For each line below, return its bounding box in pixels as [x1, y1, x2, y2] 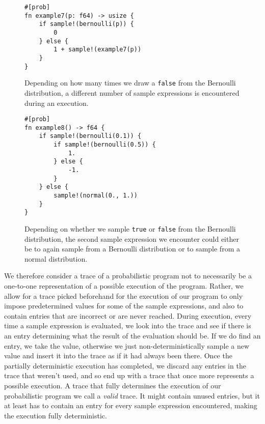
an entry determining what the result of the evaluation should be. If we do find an [4, 330, 261, 341]
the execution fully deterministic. [4, 410, 107, 420]
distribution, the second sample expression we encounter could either [24, 233, 239, 244]
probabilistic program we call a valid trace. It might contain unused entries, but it [4, 390, 260, 401]
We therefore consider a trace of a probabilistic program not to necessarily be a [4, 270, 252, 281]
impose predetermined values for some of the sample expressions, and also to [4, 300, 244, 311]
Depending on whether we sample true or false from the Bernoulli [24, 223, 236, 234]
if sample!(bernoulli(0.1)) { [39, 132, 142, 140]
